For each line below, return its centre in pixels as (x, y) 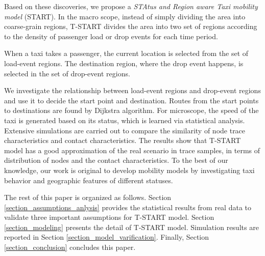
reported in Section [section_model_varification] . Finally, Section (107, 237)
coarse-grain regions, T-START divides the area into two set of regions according (131, 26)
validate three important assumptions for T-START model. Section (109, 217)
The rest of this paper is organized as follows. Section (88, 197)
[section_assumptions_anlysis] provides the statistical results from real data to (128, 207)
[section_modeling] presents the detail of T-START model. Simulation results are (131, 227)
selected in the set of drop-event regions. (67, 73)
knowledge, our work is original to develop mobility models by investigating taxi (129, 170)
